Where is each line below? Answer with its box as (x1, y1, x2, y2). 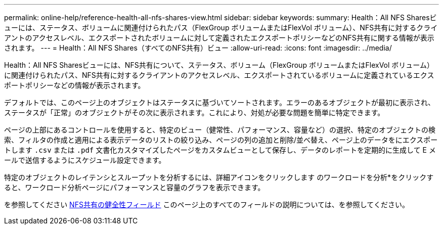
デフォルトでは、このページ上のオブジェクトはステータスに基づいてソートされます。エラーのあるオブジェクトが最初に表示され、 (4, 98, 435, 107)
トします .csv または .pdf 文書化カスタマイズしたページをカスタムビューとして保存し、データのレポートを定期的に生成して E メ (4, 146, 436, 154)
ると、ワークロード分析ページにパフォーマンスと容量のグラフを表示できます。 (4, 183, 265, 192)
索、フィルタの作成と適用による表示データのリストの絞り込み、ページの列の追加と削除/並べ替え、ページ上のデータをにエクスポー (4, 135, 438, 144)
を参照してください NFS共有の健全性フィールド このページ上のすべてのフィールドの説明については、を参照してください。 (4, 200, 409, 209)
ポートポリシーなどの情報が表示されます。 (4, 81, 145, 89)
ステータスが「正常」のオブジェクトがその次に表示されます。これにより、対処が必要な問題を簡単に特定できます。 (4, 108, 385, 117)
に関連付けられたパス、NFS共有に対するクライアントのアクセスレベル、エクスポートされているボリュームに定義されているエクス (4, 71, 434, 79)
